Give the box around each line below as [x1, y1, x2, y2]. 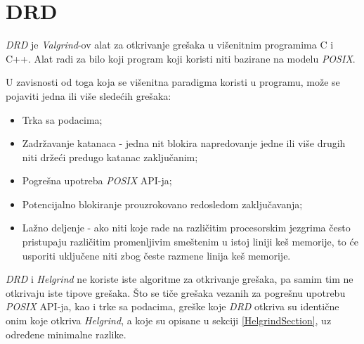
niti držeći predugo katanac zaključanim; [22, 149, 198, 164]
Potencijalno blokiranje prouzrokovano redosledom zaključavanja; [22, 196, 303, 211]
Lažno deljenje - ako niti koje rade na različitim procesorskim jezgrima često [22, 220, 351, 235]
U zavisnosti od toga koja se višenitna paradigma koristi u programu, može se [6, 75, 340, 89]
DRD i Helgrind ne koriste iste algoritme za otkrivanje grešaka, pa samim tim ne [6, 272, 353, 286]
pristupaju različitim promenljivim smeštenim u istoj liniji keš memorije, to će [22, 234, 358, 249]
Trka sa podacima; [22, 112, 103, 127]
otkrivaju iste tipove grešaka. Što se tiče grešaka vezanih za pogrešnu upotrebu [6, 285, 346, 300]
